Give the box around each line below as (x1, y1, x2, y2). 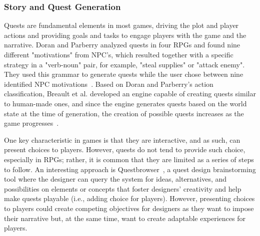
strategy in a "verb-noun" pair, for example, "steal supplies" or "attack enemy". (4, 59, 245, 69)
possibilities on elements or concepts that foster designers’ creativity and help (4, 183, 241, 194)
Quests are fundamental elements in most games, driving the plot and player (4, 20, 239, 30)
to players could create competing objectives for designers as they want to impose (4, 203, 254, 213)
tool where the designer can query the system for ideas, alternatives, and (4, 174, 227, 184)
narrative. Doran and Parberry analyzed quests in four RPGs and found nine (4, 39, 240, 50)
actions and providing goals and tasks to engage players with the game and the (4, 29, 246, 40)
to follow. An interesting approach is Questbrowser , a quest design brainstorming (4, 164, 256, 174)
